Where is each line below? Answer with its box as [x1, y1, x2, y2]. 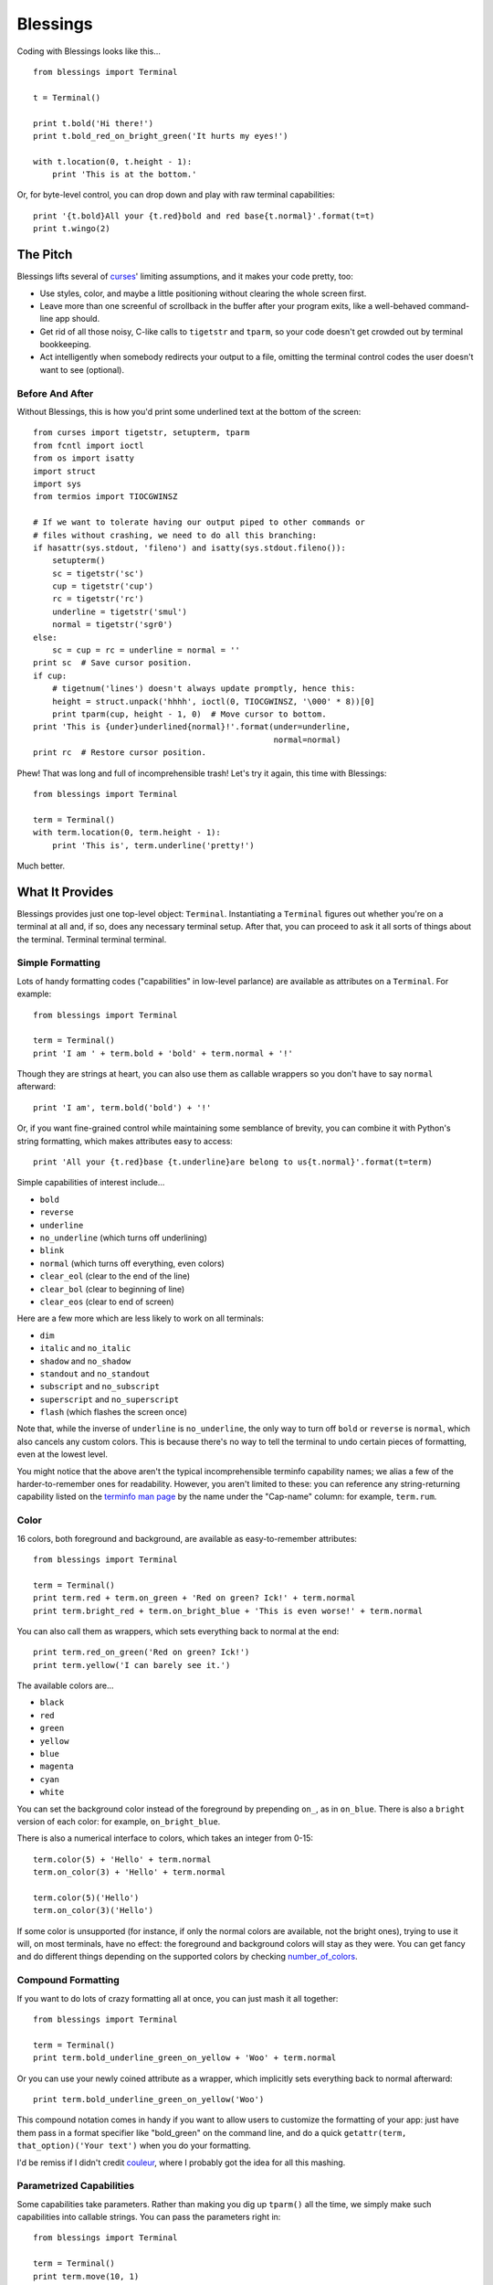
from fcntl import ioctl [33, 440, 144, 451]
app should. [55, 314, 100, 324]
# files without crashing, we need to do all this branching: [33, 530, 318, 540]
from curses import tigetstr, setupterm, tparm [33, 428, 250, 438]
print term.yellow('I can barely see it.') [33, 1660, 231, 1670]
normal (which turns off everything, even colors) [39, 1258, 226, 1269]
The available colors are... [16, 1680, 114, 1691]
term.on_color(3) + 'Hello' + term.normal [33, 1867, 226, 1877]
